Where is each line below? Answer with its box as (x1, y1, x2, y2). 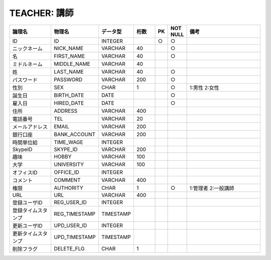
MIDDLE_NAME (53, 60, 90, 67)
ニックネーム (12, 45, 43, 52)
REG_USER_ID (53, 198, 87, 205)
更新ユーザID (12, 222, 43, 229)
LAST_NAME (53, 68, 84, 75)
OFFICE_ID (53, 168, 80, 175)
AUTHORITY (53, 184, 84, 191)
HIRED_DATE (53, 99, 84, 106)
